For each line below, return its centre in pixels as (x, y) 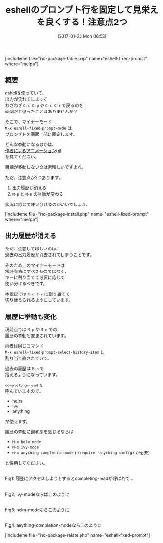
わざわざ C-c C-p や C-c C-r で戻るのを (44, 105)
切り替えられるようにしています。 (39, 300)
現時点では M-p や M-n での (31, 329)
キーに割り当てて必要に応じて (35, 277)
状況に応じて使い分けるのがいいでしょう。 (48, 204)
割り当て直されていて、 (29, 358)
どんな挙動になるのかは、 (31, 144)
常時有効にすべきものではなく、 (37, 271)
